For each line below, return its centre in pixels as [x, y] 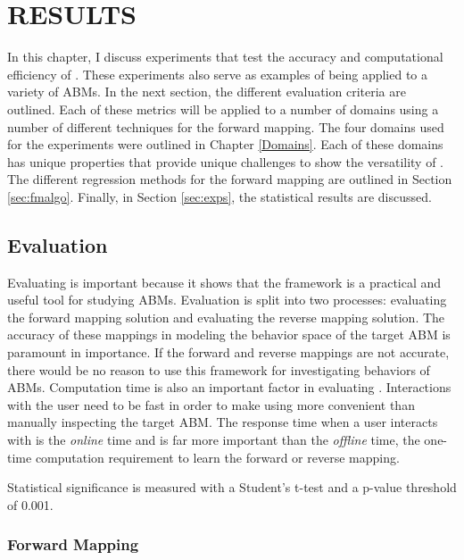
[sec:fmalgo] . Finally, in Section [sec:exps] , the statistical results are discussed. [220, 196]
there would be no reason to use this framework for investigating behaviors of [219, 369]
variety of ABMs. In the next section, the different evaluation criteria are [207, 92]
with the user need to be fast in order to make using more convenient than [211, 404]
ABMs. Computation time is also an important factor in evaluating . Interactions [229, 387]
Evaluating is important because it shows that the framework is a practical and [224, 282]
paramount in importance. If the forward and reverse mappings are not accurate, [228, 352]
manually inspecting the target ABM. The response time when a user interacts [223, 422]
